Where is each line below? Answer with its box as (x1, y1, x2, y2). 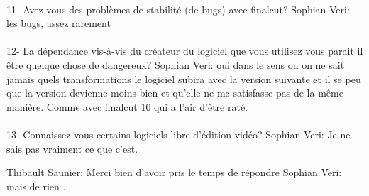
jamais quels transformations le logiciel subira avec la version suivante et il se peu (6, 71, 361, 86)
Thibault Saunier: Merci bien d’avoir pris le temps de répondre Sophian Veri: (6, 165, 342, 180)
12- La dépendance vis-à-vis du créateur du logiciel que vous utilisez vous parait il (6, 43, 363, 58)
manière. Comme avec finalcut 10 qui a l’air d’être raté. (6, 99, 248, 114)
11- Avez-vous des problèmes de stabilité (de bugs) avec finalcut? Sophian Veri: (6, 1, 350, 16)
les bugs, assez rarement (6, 16, 111, 31)
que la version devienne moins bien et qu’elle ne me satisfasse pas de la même (6, 85, 343, 100)
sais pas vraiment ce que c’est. (6, 141, 138, 156)
